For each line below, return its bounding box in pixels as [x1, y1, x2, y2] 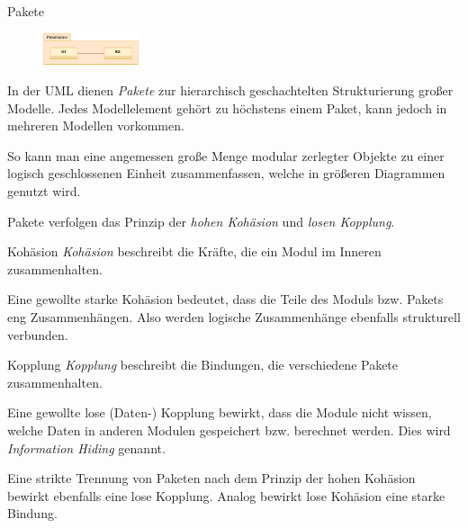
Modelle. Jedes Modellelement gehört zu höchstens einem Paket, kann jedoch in [7, 98, 447, 117]
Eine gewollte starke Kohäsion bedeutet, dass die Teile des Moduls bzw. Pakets [7, 290, 444, 309]
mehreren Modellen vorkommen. [7, 116, 184, 135]
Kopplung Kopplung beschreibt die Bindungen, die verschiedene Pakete [7, 355, 399, 374]
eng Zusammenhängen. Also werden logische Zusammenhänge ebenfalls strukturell [7, 308, 461, 327]
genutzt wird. [7, 182, 81, 201]
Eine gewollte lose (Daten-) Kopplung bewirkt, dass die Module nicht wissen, [7, 403, 432, 422]
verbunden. [7, 325, 68, 344]
